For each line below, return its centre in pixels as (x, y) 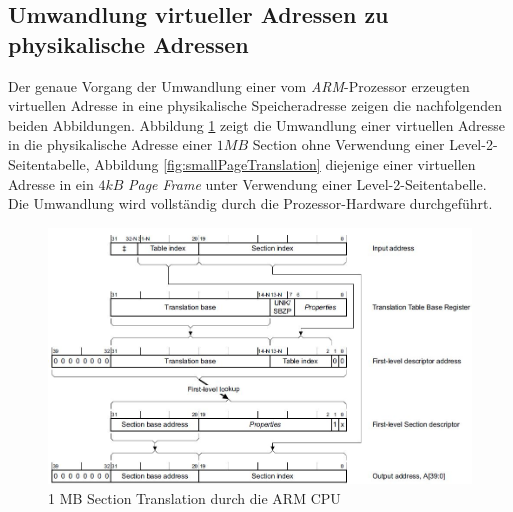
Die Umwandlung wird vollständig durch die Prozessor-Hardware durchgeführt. (250, 203)
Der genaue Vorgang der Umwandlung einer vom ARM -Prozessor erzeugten (239, 85)
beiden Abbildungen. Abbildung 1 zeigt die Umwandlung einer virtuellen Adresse (256, 124)
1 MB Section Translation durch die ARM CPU (194, 497)
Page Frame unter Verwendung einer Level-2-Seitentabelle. (307, 183)
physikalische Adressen (128, 43)
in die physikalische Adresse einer (110, 144)
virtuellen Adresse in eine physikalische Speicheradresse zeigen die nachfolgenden (255, 105)
